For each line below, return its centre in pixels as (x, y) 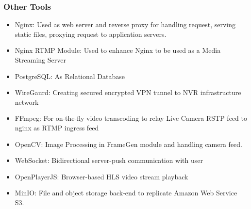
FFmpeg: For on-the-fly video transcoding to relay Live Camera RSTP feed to (131, 118)
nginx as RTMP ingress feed (57, 127)
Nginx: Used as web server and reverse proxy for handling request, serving (125, 24)
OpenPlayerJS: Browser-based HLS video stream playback (101, 176)
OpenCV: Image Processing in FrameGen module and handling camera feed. (129, 144)
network (27, 102)
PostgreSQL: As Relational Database (70, 76)
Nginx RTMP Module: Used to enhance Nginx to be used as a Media (118, 50)
